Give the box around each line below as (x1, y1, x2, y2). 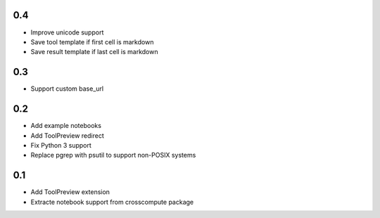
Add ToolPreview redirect (30, 131, 105, 140)
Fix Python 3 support (30, 141, 91, 149)
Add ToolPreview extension (30, 188, 110, 196)
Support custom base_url (30, 84, 104, 93)
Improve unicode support (30, 28, 104, 37)
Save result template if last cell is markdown (30, 48, 158, 56)
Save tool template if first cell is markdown (30, 37, 154, 46)
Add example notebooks (30, 122, 102, 130)
